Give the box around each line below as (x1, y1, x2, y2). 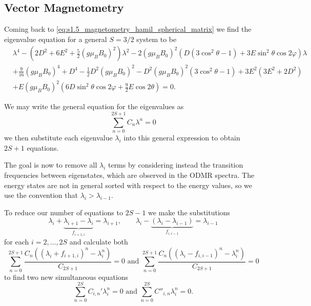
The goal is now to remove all (4, 159, 97, 170)
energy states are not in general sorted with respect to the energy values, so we (4, 179, 253, 190)
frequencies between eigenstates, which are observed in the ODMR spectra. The (4, 169, 255, 180)
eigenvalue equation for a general (4, 33, 107, 44)
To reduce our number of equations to (4, 207, 123, 217)
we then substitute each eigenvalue (4, 132, 113, 143)
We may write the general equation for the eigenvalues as (4, 101, 184, 112)
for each (4, 236, 29, 247)
